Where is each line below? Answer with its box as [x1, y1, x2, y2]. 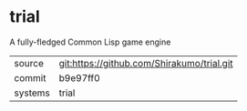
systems [14, 86, 50, 99]
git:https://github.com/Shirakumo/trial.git [58, 56, 234, 69]
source [14, 56, 44, 69]
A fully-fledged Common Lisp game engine [9, 36, 171, 47]
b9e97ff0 [58, 71, 100, 84]
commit [14, 71, 46, 84]
